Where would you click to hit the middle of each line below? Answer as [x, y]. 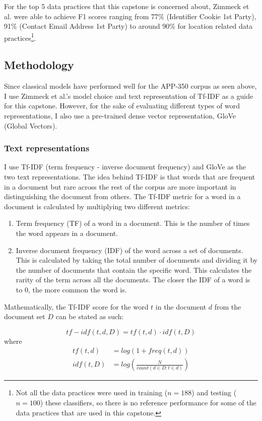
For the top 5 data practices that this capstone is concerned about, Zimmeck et [127, 6]
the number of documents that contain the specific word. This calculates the [134, 269]
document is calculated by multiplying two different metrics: [97, 206]
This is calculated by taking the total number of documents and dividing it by [137, 260]
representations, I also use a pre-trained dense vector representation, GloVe [120, 116]
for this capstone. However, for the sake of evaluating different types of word [122, 106]
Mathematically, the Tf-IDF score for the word [76, 306]
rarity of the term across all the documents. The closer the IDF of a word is [133, 280]
